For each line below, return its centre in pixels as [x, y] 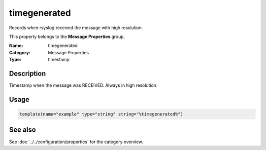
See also [23, 130]
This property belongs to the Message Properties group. [67, 37]
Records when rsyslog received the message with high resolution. [76, 28]
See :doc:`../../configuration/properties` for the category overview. [76, 142]
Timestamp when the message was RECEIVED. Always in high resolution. [83, 85]
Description [28, 73]
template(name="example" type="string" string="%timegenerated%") [101, 114]
